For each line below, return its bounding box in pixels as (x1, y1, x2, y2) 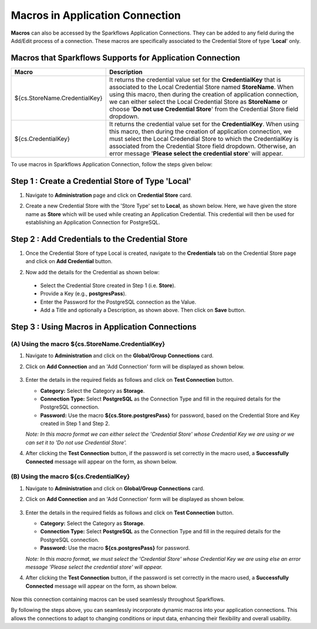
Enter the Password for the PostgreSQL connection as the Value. (40, 298, 197, 305)
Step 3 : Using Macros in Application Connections (11, 322, 197, 332)
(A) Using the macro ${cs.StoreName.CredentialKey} (11, 339, 166, 348)
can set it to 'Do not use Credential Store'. (25, 439, 127, 446)
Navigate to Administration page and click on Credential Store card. (25, 191, 193, 199)
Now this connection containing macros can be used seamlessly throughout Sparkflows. (11, 596, 225, 603)
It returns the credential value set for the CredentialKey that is (109, 75, 281, 83)
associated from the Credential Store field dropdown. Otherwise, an (109, 142, 296, 150)
